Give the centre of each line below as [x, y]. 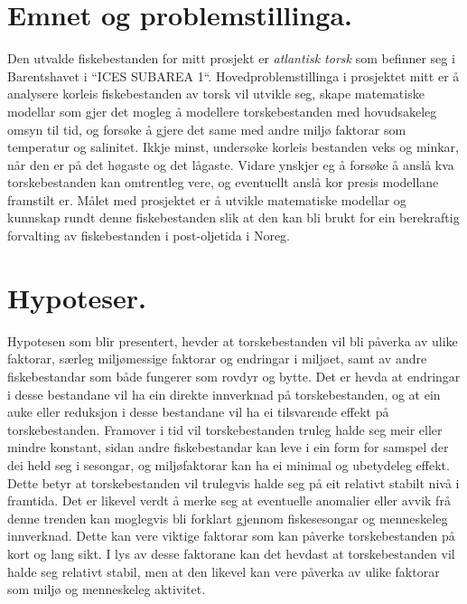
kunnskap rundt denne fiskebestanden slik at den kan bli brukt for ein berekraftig [233, 217]
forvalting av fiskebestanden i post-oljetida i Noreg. [149, 236]
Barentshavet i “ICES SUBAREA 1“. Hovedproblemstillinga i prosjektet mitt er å [233, 75]
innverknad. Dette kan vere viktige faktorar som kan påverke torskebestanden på [231, 536]
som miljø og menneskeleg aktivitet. [107, 589]
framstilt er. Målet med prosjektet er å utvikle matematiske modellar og [207, 199]
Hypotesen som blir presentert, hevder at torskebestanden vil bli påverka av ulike [233, 340]
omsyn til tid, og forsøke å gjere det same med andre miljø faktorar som [207, 129]
